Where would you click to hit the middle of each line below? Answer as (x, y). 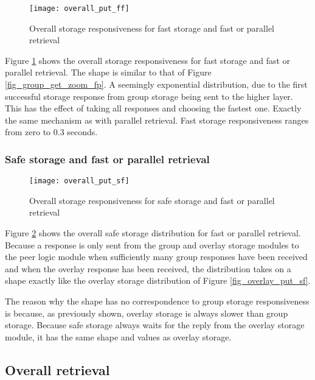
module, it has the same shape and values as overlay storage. (118, 336)
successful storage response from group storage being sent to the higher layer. (149, 96)
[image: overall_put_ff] (79, 9)
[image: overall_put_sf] (79, 181)
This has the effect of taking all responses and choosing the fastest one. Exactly (153, 108)
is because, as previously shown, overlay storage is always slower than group (147, 313)
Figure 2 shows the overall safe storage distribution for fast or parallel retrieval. (153, 233)
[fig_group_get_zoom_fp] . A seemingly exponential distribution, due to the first (156, 84)
